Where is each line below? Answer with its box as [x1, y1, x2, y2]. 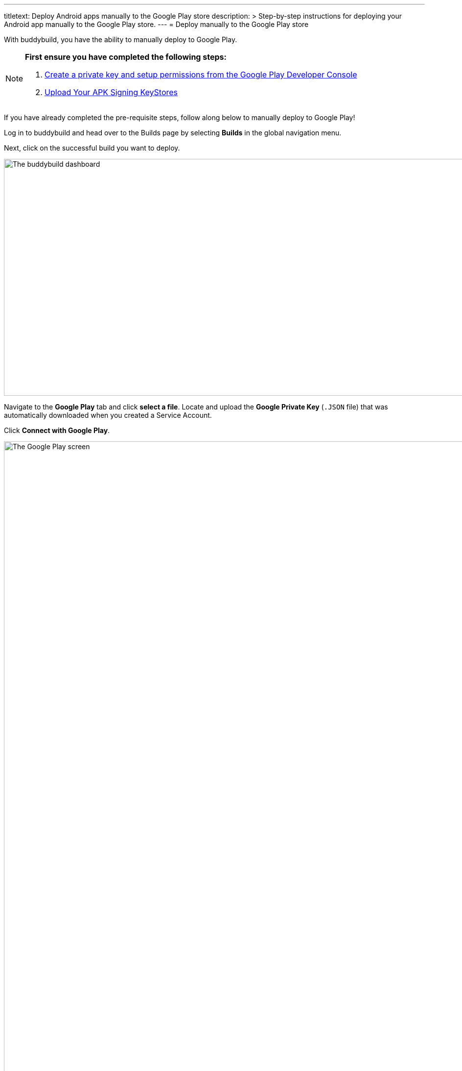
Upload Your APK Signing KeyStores [45, 87, 178, 97]
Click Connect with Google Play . [4, 426, 110, 434]
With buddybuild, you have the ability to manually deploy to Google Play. [4, 35, 237, 44]
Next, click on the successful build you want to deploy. [4, 144, 180, 152]
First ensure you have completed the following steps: [25, 52, 227, 62]
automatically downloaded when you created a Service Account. [4, 411, 212, 419]
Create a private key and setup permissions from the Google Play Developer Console [45, 70, 357, 79]
